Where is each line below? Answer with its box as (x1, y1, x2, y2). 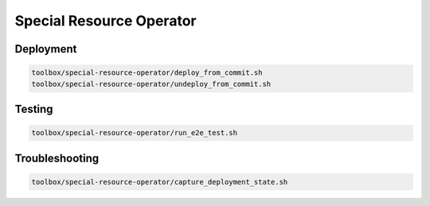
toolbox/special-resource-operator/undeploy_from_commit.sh (31, 80, 272, 88)
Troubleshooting (14, 151, 100, 165)
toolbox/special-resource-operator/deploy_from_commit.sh (31, 68, 263, 77)
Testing (14, 102, 53, 115)
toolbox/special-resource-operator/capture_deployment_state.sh (31, 177, 288, 186)
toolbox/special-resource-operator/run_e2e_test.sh (31, 128, 238, 138)
